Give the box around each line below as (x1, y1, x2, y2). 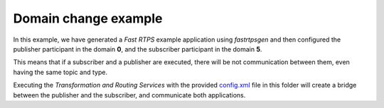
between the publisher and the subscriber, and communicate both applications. (13, 90, 246, 99)
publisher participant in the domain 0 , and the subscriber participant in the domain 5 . (13, 44, 262, 53)
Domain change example (13, 11, 163, 26)
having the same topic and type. (13, 68, 108, 76)
